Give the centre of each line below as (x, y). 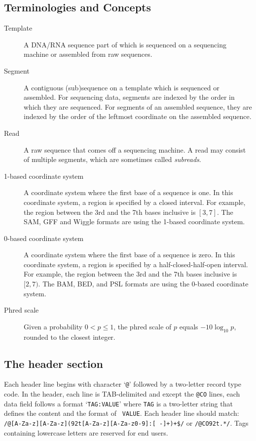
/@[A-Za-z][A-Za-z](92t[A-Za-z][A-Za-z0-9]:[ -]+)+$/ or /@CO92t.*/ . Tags (126, 423)
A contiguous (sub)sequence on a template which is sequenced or (122, 87)
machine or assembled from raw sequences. (88, 54)
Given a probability (53, 326)
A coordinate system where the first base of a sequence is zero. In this (129, 255)
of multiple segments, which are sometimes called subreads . (112, 159)
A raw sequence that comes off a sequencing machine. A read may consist (135, 149)
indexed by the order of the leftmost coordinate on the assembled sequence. (138, 116)
